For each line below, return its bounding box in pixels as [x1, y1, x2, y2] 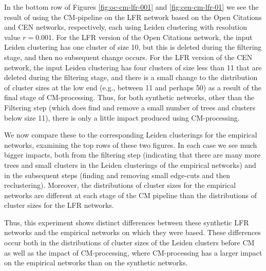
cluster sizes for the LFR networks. [4, 200, 114, 210]
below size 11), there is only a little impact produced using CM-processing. [4, 112, 240, 123]
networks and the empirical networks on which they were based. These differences [4, 227, 261, 238]
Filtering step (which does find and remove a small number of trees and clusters [4, 102, 256, 112]
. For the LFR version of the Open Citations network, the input [52, 31, 253, 42]
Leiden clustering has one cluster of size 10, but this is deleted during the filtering [4, 42, 262, 52]
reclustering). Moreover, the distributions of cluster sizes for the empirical [4, 180, 236, 190]
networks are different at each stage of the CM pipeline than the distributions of [4, 189, 257, 200]
